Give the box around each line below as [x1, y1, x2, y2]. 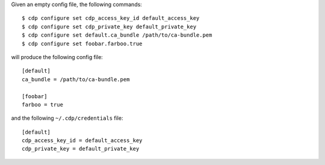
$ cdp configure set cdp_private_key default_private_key [22, 23, 197, 30]
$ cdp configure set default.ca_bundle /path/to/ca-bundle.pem [22, 32, 212, 39]
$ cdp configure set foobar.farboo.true [22, 40, 143, 47]
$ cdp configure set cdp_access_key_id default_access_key [22, 15, 200, 22]
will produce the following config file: [11, 53, 104, 60]
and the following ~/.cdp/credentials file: [11, 114, 123, 122]
